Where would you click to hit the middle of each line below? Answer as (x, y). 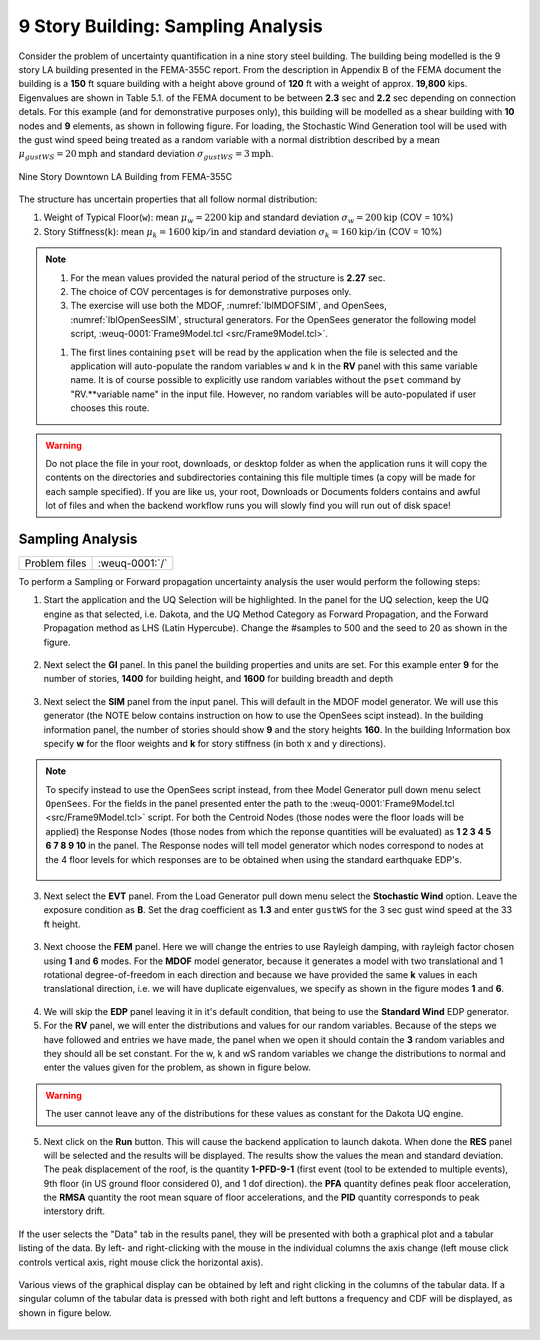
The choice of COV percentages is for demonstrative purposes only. (211, 292)
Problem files (55, 563)
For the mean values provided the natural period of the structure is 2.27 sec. (228, 277)
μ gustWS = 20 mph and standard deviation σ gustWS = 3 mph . (146, 155)
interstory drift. (74, 1211)
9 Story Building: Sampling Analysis (171, 26)
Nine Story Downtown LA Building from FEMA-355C (125, 176)
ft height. (62, 924)
